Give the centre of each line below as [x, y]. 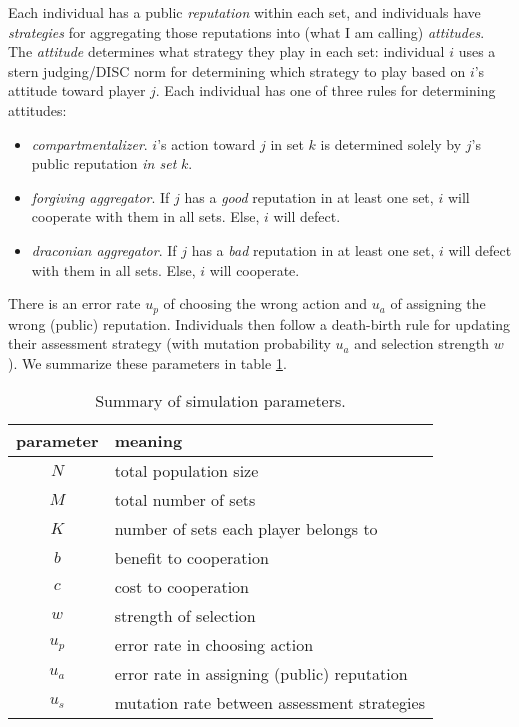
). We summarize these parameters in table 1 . [147, 362]
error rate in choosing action [214, 645]
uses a [477, 51]
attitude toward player [77, 90]
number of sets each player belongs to [246, 529]
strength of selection [185, 616]
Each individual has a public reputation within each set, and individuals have [244, 12]
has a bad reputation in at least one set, [313, 249]
